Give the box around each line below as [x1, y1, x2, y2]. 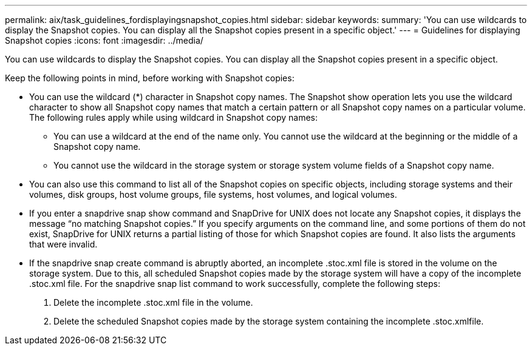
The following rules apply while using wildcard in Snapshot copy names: [29, 112, 318, 123]
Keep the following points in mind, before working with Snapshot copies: [5, 73, 295, 83]
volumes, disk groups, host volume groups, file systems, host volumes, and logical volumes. [29, 189, 397, 200]
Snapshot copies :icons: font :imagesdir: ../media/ [5, 35, 203, 45]
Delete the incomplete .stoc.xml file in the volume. [53, 297, 253, 308]
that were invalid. [29, 239, 98, 249]
